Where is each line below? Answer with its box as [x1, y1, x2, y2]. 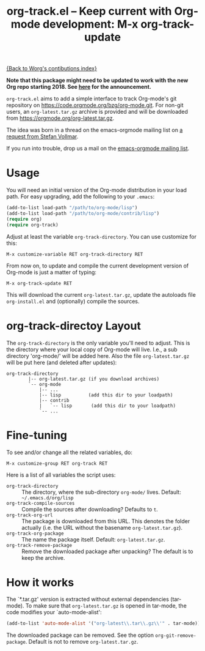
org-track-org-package [6, 530, 64, 537]
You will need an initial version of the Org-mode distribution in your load [6, 187, 187, 194]
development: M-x [42, 17, 138, 31]
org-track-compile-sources [6, 500, 75, 506]
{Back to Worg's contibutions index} [6, 65, 98, 72]
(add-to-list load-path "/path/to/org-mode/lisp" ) [6, 205, 138, 211]
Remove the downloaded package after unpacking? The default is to [21, 548, 193, 555]
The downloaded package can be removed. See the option [6, 631, 154, 639]
